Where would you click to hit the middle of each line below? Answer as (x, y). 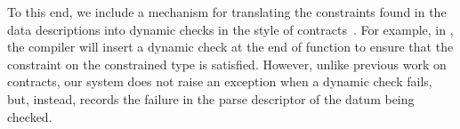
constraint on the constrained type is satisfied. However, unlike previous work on (227, 64)
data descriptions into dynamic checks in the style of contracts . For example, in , (230, 29)
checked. (30, 116)
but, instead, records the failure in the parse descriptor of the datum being (211, 98)
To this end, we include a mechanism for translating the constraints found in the (227, 12)
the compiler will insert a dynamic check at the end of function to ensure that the (230, 47)
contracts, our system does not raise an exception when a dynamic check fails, (220, 81)
